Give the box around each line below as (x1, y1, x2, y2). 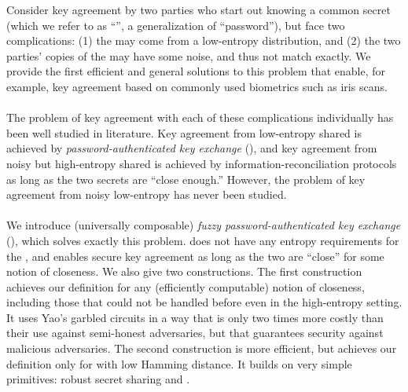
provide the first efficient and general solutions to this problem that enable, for (6, 63, 385, 79)
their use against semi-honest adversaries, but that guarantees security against (6, 324, 384, 341)
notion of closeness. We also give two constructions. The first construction (6, 263, 362, 280)
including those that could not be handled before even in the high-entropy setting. (6, 294, 402, 310)
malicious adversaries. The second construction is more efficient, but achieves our (6, 340, 397, 357)
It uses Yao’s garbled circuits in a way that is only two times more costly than (6, 309, 384, 325)
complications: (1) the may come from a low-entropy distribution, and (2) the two (6, 32, 401, 49)
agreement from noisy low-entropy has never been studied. (6, 186, 287, 203)
